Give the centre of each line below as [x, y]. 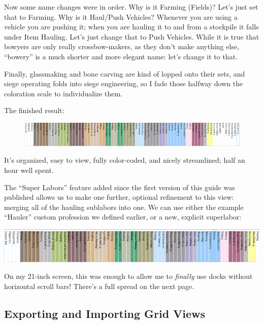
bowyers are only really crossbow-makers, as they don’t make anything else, [122, 46]
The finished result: [34, 110]
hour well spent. [29, 170]
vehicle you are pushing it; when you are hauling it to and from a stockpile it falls [131, 27]
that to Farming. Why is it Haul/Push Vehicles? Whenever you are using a [121, 16]
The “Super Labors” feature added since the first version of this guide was [120, 187]
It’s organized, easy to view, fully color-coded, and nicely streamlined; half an [125, 160]
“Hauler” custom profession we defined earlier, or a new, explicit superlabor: [123, 217]
